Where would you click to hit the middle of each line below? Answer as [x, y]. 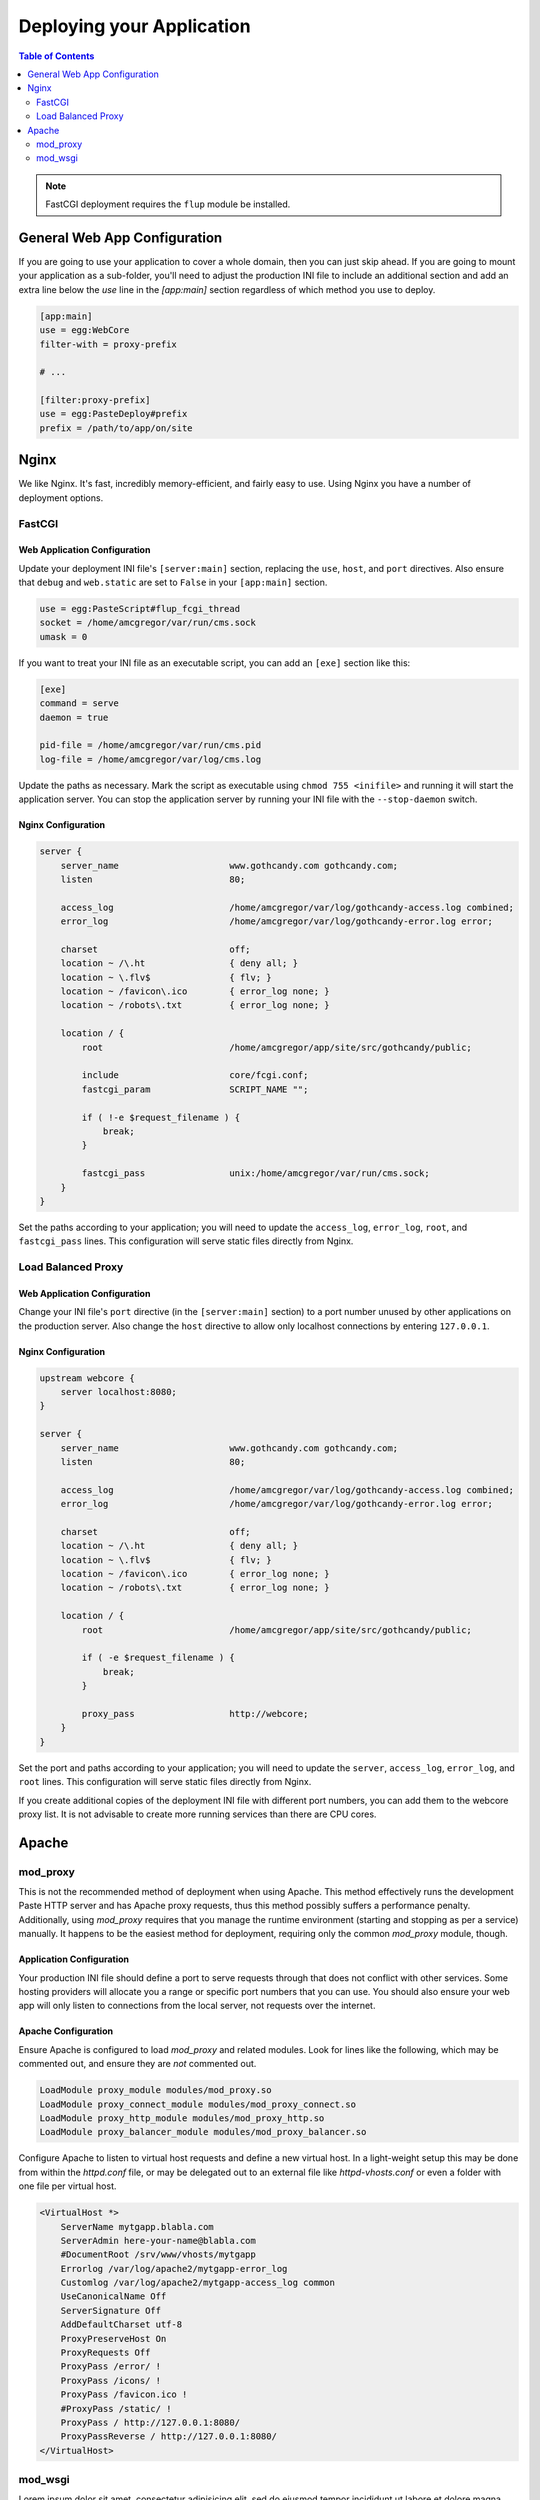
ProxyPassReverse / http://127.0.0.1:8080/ [168, 2436]
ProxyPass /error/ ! [111, 2366]
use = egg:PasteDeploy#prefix [113, 414]
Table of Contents [56, 56]
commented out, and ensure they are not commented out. [137, 2064]
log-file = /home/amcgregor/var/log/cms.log [150, 759]
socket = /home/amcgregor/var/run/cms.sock [148, 623]
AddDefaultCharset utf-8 [121, 2324]
